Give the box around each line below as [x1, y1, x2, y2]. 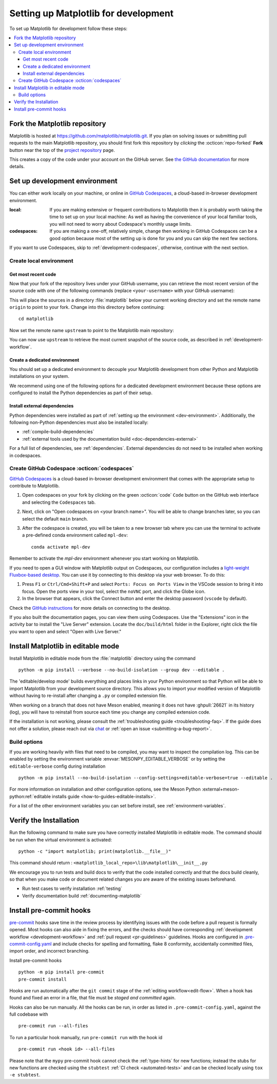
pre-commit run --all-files [18, 1023, 88, 1029]
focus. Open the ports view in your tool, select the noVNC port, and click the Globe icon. [22, 588, 206, 594]
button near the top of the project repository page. [9, 147, 115, 153]
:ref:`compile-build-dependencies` [22, 428, 95, 435]
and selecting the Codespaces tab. [22, 499, 96, 505]
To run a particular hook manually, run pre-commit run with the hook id [9, 1034, 163, 1040]
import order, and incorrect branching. [9, 948, 90, 954]
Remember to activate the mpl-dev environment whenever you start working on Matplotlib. [9, 555, 199, 561]
